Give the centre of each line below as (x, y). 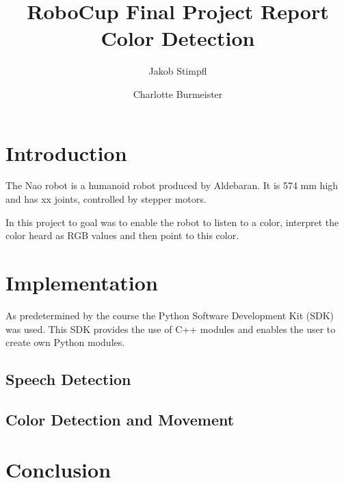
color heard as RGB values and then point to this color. (122, 235)
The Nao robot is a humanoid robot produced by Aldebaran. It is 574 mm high (172, 185)
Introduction (66, 152)
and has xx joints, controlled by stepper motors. (106, 199)
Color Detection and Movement (120, 419)
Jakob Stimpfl (178, 71)
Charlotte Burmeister (178, 94)
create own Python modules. (65, 342)
